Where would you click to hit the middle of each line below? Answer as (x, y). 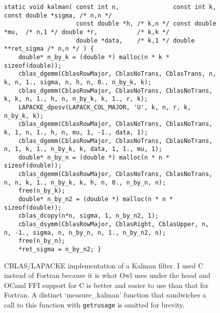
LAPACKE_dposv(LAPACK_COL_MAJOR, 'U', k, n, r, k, (105, 107)
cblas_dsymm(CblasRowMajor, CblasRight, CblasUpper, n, (114, 224)
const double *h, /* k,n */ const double (146, 24)
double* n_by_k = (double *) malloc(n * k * (94, 57)
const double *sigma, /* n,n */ (58, 15)
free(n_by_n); (42, 241)
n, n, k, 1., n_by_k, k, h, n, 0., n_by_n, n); (85, 182)
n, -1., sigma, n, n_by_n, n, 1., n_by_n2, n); (85, 232)
